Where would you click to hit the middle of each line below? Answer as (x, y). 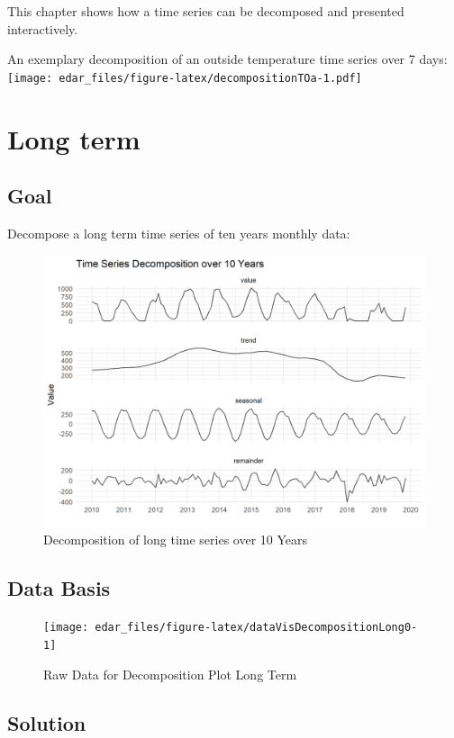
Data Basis (59, 588)
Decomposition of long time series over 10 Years (176, 540)
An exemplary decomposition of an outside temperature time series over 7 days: (227, 59)
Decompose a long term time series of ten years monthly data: (179, 234)
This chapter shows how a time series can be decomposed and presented (206, 11)
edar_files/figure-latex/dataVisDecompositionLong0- (256, 628)
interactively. (43, 28)
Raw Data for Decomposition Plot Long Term (170, 674)
